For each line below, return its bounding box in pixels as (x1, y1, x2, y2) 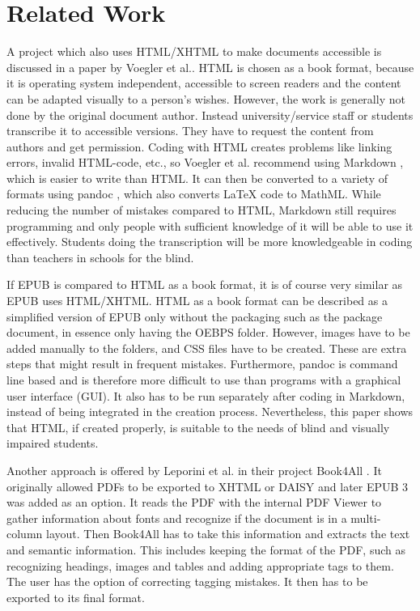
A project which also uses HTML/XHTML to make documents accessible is (6, 43, 382, 60)
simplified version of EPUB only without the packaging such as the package (6, 308, 383, 325)
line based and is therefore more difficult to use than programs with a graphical (6, 371, 401, 388)
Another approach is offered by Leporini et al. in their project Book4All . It (6, 461, 382, 478)
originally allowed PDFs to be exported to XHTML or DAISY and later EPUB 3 (6, 477, 409, 494)
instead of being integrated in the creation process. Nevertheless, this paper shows (6, 403, 414, 420)
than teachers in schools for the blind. (6, 248, 194, 265)
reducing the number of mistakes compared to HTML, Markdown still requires (6, 202, 397, 219)
